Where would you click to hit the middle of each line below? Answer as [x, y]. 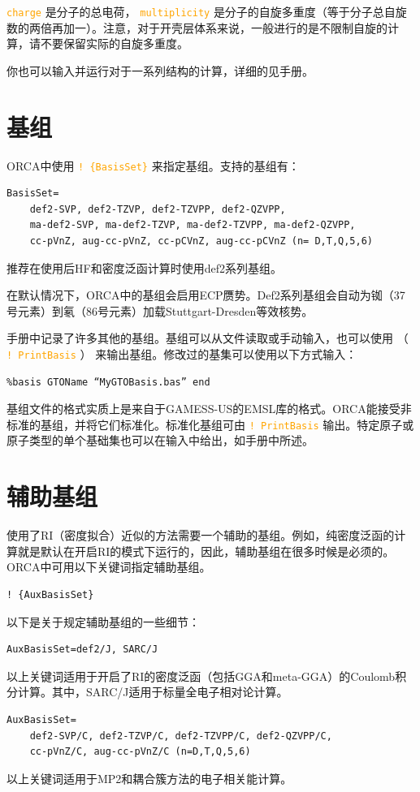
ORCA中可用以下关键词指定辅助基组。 [109, 567]
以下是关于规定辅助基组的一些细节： [103, 621]
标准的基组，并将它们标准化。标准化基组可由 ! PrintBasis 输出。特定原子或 [210, 424]
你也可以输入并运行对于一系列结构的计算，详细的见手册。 [160, 70]
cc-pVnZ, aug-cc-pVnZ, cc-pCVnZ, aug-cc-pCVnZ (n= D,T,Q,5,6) [201, 241]
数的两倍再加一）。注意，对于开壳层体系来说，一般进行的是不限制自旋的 [197, 27]
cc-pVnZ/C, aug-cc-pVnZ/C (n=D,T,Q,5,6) [140, 752]
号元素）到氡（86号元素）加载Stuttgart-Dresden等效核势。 [160, 310]
